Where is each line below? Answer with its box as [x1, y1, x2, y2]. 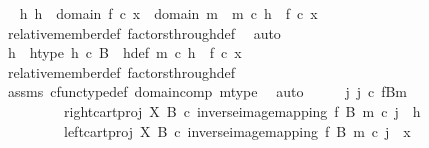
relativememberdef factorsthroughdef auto [7, 22, 281, 43]
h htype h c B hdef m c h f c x [7, 42, 242, 63]
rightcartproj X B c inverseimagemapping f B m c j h [63, 100, 421, 121]
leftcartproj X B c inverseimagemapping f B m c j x [63, 120, 411, 141]
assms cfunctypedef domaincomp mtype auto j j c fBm [7, 81, 408, 102]
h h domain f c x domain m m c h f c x [19, 3, 318, 23]
